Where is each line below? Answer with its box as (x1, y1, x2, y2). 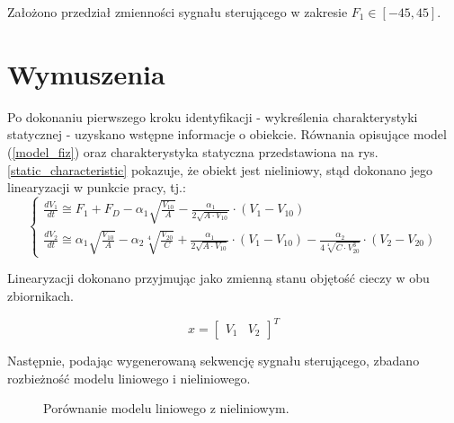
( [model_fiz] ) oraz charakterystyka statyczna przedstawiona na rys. (7, 142, 378, 161)
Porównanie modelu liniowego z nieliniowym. (43, 399, 289, 418)
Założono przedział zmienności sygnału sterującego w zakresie (7, 3, 348, 21)
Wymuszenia (7, 55, 165, 92)
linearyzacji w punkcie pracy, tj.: (7, 178, 186, 197)
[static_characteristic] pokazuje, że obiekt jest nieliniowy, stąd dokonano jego (7, 160, 432, 179)
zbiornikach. (7, 286, 74, 304)
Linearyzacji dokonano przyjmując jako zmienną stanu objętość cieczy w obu (7, 269, 430, 287)
